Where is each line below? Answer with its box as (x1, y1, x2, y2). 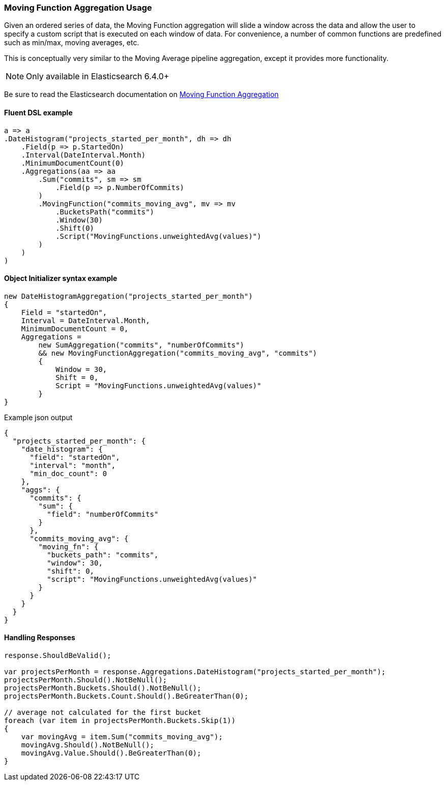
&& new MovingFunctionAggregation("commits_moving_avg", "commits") (38, 349, 317, 357)
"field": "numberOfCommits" (47, 510, 159, 518)
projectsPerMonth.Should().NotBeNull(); (4, 676, 167, 684)
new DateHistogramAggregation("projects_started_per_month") (4, 292, 253, 300)
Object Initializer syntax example (4, 274, 117, 283)
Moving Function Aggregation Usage (4, 3, 152, 13)
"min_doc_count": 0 (29, 469, 107, 478)
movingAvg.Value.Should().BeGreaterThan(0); (21, 749, 201, 758)
